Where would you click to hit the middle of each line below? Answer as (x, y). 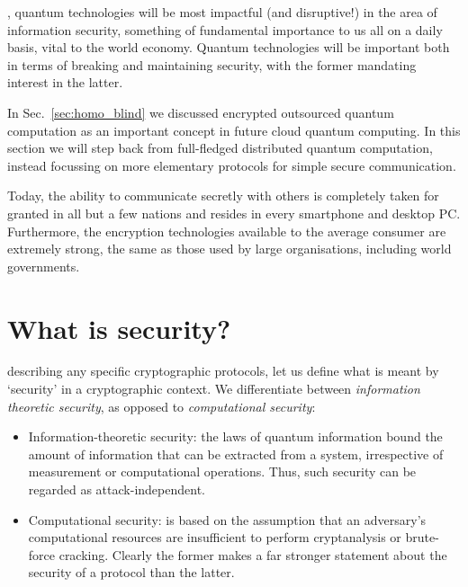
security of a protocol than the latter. (131, 572)
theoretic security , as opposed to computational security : (162, 406)
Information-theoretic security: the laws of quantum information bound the (235, 436)
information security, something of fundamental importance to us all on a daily (225, 29)
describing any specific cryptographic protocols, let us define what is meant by (223, 371)
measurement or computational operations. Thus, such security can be (222, 471)
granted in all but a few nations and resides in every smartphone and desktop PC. (234, 213)
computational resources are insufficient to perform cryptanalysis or (215, 537)
